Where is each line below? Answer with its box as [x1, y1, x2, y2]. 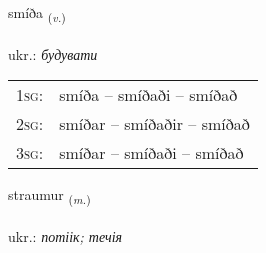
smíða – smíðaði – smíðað [59, 83, 238, 107]
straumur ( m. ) [8, 184, 91, 208]
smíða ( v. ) [8, 2, 66, 25]
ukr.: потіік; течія [8, 226, 123, 247]
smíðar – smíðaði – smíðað [59, 141, 244, 165]
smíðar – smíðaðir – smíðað [59, 112, 250, 136]
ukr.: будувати [8, 43, 98, 64]
